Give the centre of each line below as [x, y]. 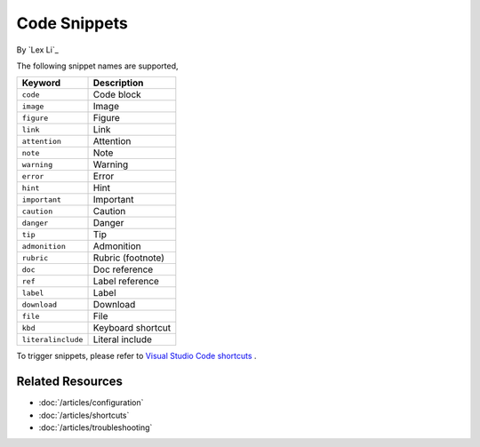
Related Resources [70, 382]
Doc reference [123, 269]
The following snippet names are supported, [97, 66]
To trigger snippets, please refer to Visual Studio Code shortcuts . [136, 356]
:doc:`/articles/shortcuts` [84, 415]
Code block [117, 95]
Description [118, 83]
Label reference [126, 282]
